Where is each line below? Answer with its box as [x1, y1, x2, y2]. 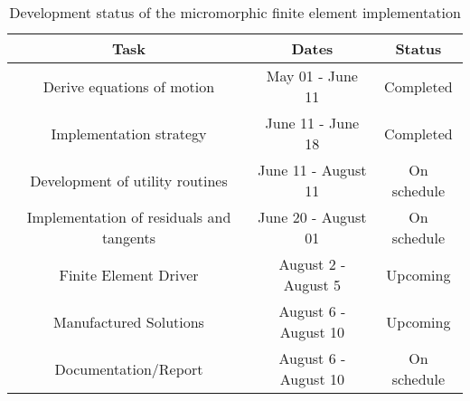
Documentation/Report [54, 358, 203, 379]
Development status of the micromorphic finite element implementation [9, 2, 461, 23]
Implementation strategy [51, 122, 207, 144]
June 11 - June [265, 112, 360, 133]
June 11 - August [258, 159, 367, 180]
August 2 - [278, 253, 346, 274]
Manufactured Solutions [53, 310, 204, 332]
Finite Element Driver [59, 263, 199, 285]
